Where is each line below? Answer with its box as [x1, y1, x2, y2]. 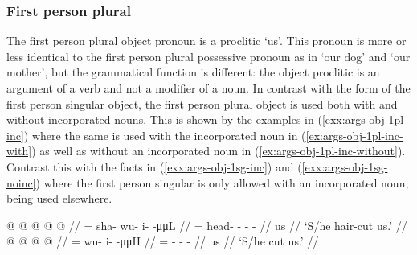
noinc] [6, 174, 36, 191]
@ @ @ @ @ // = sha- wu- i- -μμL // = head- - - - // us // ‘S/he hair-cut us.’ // [6, 216, 407, 233]
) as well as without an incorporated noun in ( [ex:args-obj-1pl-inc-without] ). [31, 142, 406, 159]
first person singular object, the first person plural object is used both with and [6, 95, 398, 112]
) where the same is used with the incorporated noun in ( [23, 126, 306, 143]
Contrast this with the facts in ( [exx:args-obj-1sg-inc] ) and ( [6, 158, 302, 175]
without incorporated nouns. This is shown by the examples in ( [6, 111, 322, 128]
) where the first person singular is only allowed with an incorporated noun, [35, 174, 409, 191]
